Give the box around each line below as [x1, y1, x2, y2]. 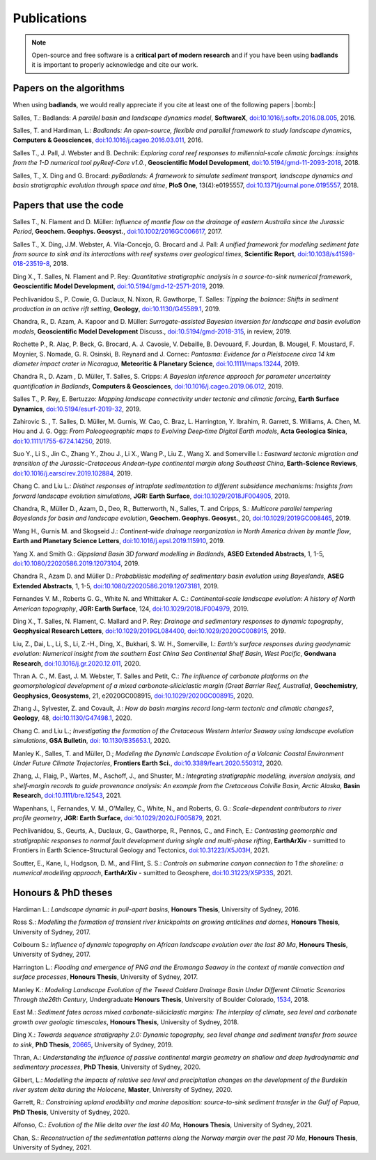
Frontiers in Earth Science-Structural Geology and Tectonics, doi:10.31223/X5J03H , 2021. [13, 846, 269, 854]
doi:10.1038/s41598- [297, 250, 356, 258]
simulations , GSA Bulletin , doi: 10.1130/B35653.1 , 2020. [13, 737, 171, 745]
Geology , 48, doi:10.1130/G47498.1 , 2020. [13, 714, 132, 722]
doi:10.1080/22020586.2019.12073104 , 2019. [13, 559, 140, 567]
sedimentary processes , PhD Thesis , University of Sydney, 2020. [13, 1063, 201, 1072]
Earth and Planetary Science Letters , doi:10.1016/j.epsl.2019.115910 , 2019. [13, 537, 226, 545]
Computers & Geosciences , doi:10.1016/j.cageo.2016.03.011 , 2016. [13, 136, 203, 144]
